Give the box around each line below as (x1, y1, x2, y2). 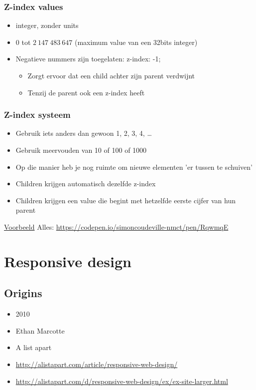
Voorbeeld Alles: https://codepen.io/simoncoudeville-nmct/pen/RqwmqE (4, 221, 229, 232)
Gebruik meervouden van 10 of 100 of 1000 (15, 145, 147, 155)
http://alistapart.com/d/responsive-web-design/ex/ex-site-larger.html (15, 376, 228, 386)
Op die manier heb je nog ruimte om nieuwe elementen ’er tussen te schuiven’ (15, 161, 253, 172)
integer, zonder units (15, 20, 79, 30)
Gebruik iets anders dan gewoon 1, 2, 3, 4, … (15, 128, 152, 138)
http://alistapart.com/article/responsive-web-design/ (15, 359, 178, 369)
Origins (4, 285, 42, 301)
